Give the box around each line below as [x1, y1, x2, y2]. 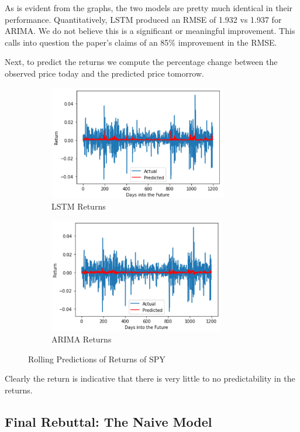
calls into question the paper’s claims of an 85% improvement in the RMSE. [5, 36, 277, 48]
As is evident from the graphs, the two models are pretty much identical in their [5, 2, 293, 13]
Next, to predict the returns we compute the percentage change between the [5, 56, 278, 68]
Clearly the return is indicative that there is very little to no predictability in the [5, 372, 295, 385]
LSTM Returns [51, 200, 106, 212]
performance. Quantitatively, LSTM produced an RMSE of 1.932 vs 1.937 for [5, 13, 282, 25]
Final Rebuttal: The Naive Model [5, 413, 212, 431]
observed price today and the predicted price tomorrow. [5, 67, 204, 79]
